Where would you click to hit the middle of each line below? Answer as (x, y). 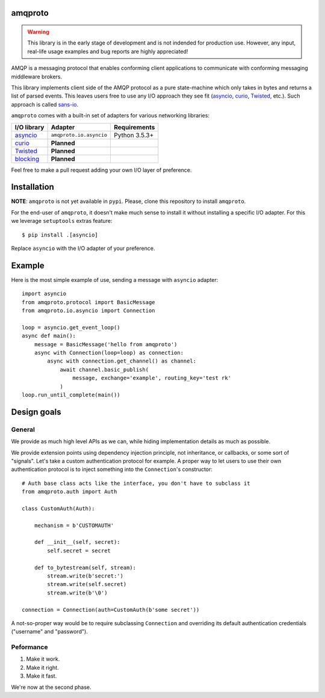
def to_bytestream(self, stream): (85, 567)
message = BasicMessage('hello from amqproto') (106, 344)
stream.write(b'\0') (77, 593)
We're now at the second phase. (51, 687)
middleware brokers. (37, 76)
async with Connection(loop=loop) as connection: (109, 353)
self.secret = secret (79, 550)
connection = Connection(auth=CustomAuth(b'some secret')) (111, 609)
